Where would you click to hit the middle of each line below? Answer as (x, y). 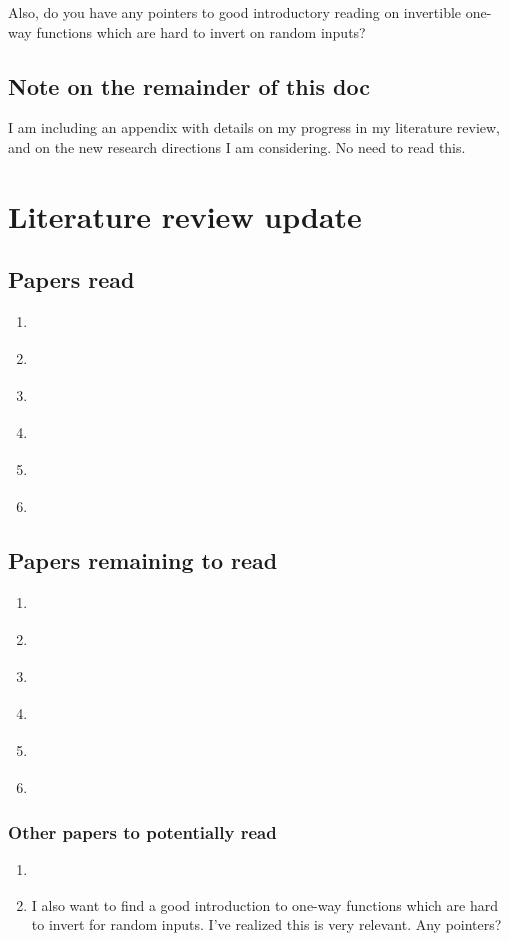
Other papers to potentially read (142, 831)
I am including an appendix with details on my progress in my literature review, (254, 127)
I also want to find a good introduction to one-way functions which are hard (264, 904)
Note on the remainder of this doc (189, 85)
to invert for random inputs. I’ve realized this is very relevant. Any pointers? (266, 924)
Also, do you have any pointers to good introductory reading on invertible (235, 12)
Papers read (71, 279)
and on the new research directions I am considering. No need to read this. (237, 146)
